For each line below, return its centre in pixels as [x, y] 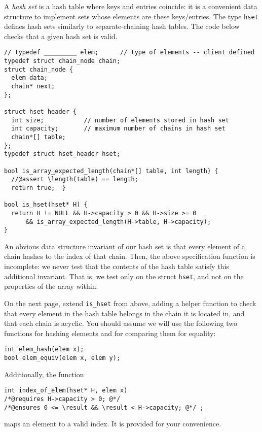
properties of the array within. [51, 286]
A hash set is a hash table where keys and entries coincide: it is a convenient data [131, 6]
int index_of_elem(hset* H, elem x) [66, 391]
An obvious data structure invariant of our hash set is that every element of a [125, 246]
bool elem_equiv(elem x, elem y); [62, 358]
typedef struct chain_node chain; [62, 61]
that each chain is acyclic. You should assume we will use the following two [121, 323]
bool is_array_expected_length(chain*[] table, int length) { [111, 171]
